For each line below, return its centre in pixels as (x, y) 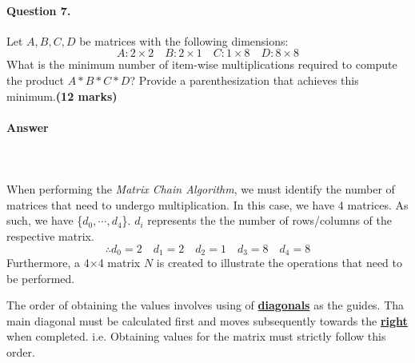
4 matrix (119, 262)
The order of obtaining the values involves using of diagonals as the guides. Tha (206, 305)
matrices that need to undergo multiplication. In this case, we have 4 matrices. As (207, 204)
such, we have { (45, 220)
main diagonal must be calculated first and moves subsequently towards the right (207, 320)
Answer (28, 127)
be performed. (41, 278)
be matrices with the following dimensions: (184, 40)
